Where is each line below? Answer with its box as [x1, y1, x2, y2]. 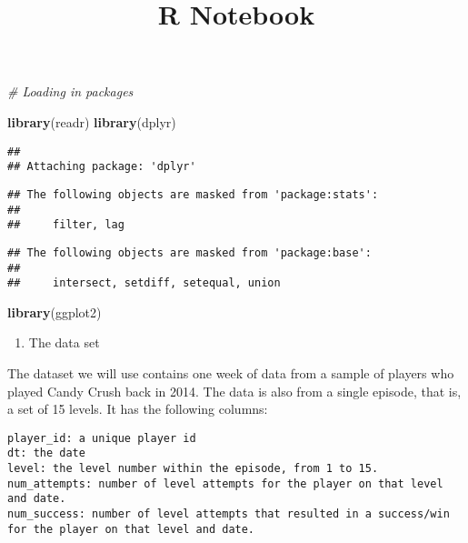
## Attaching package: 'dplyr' [7, 160, 196, 174]
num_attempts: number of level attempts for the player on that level [7, 477, 443, 490]
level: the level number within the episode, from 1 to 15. [7, 462, 379, 476]
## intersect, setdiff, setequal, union [7, 277, 281, 290]
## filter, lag [7, 218, 124, 232]
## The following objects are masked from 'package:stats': [7, 187, 379, 201]
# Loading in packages [7, 82, 134, 101]
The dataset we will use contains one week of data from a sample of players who [7, 364, 454, 382]
